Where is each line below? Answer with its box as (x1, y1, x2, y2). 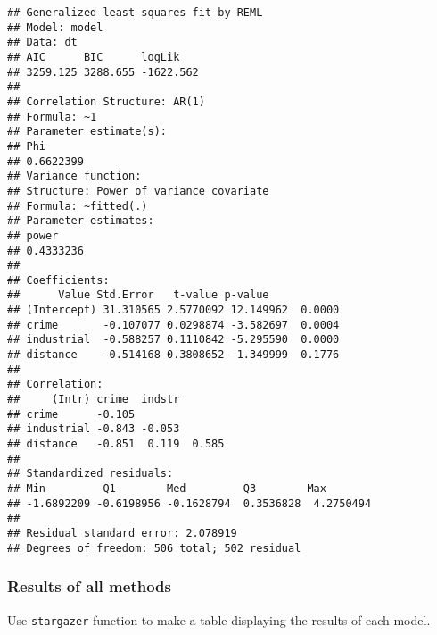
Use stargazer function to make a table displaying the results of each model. (7, 610, 431, 629)
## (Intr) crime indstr (7, 393, 180, 406)
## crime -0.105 (7, 407, 136, 421)
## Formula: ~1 (7, 110, 97, 123)
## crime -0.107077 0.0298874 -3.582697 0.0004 (7, 318, 340, 331)
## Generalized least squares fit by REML (7, 6, 263, 19)
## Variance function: (7, 170, 142, 183)
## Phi (7, 139, 45, 153)
